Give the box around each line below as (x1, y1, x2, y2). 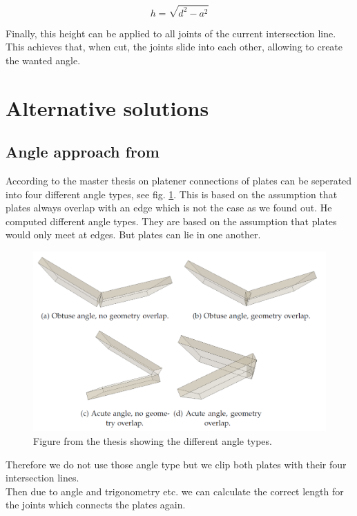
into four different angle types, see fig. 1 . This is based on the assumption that (6, 187, 338, 201)
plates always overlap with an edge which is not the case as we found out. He (6, 200, 332, 215)
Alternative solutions (6, 93, 209, 122)
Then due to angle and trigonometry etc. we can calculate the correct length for (6, 484, 344, 498)
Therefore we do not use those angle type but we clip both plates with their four (6, 457, 347, 471)
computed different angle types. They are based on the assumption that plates (6, 213, 337, 228)
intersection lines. (6, 470, 79, 485)
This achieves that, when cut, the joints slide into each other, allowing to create (6, 39, 343, 54)
